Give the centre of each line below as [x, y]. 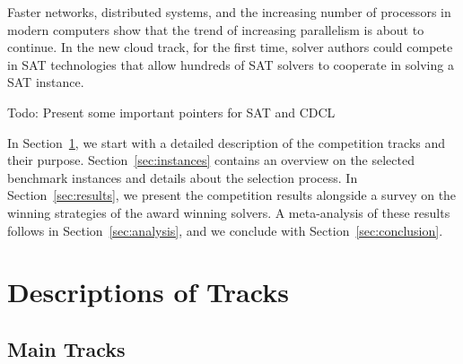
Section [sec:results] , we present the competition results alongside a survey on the [232, 195]
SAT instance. [46, 82]
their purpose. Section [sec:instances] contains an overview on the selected [211, 160]
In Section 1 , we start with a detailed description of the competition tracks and [227, 142]
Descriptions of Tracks [148, 292]
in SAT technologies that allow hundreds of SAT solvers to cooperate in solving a [231, 64]
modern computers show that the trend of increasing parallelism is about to [216, 29]
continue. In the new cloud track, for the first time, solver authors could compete [230, 47]
